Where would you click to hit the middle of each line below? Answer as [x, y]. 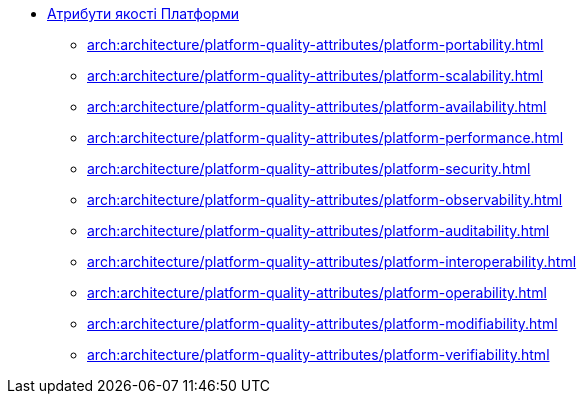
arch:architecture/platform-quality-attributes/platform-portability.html [315, 44]
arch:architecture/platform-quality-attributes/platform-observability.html [325, 199]
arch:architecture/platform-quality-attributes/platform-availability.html [317, 106]
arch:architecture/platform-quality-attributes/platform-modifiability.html [322, 323]
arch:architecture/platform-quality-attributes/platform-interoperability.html [332, 261]
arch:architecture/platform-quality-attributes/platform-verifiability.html [318, 354]
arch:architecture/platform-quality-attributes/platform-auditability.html [318, 230]
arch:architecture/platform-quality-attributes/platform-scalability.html [315, 75]
